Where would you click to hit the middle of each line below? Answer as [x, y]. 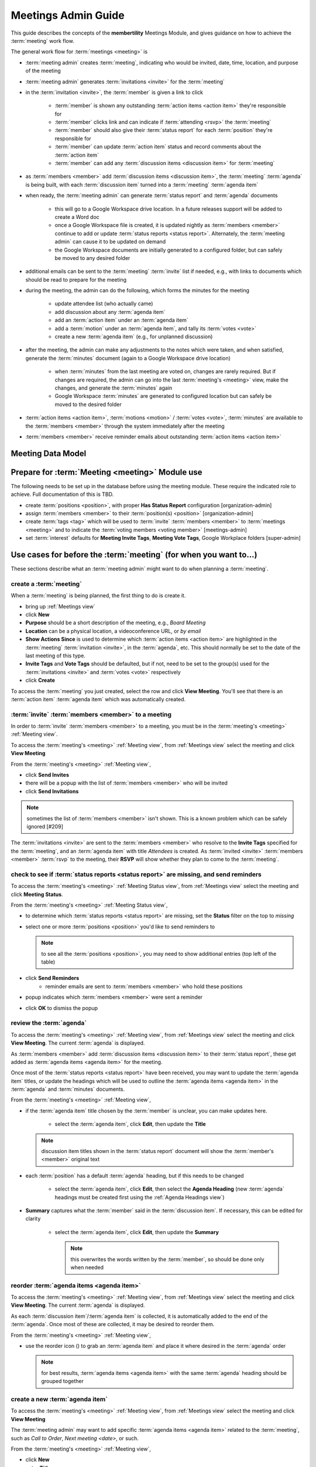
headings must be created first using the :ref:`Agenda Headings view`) [140, 1197]
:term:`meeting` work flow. [42, 40]
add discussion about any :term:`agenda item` [110, 312]
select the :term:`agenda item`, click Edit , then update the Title [130, 1124]
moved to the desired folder [88, 404]
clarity [33, 1219]
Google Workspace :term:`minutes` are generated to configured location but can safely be [163, 396]
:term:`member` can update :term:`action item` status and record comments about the [158, 147]
